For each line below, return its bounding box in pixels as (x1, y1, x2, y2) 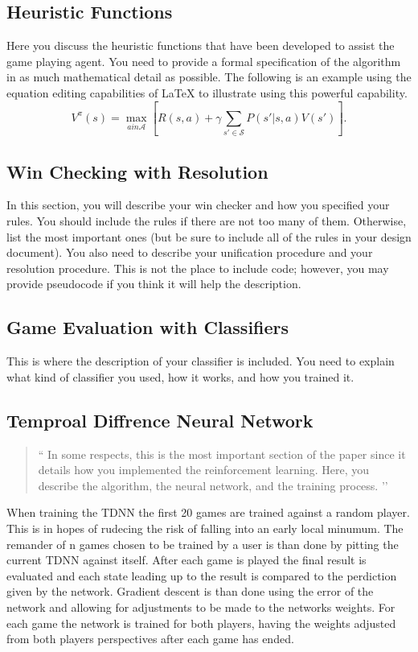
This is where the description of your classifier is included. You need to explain (6, 353, 395, 369)
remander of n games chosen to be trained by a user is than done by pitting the (6, 535, 399, 552)
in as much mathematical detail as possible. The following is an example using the (6, 68, 412, 85)
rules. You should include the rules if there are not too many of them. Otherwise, (6, 213, 407, 229)
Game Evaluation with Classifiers (6, 315, 289, 340)
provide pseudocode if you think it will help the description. (6, 275, 301, 292)
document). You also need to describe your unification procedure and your (6, 244, 373, 261)
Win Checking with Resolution (6, 159, 268, 184)
